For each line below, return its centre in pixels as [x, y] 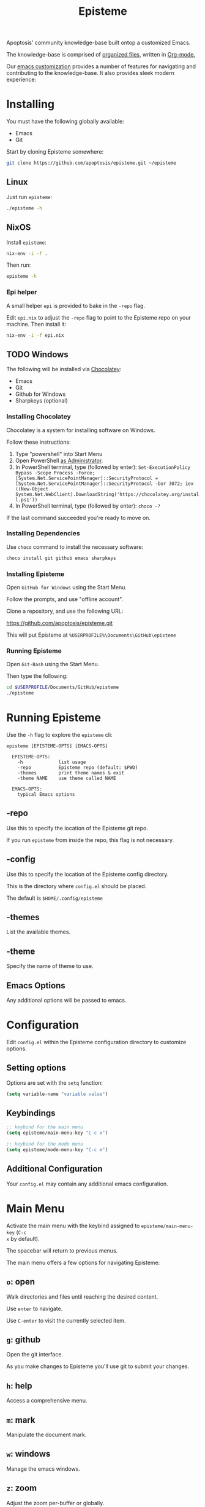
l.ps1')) [26, 500]
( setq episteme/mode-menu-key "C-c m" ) [57, 1150]
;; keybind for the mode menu [45, 1144]
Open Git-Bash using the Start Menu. [53, 664]
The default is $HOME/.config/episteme [54, 898]
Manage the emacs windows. [43, 1469]
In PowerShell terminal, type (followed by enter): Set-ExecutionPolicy [103, 467]
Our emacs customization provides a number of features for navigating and [101, 66]
